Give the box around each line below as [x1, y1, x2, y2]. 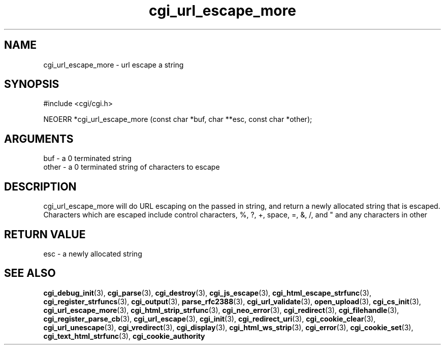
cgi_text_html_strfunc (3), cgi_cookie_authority [43, 331, 205, 340]
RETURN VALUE [4, 228, 86, 241]
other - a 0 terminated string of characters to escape [43, 163, 220, 172]
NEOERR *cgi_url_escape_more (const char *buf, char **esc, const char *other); [43, 115, 312, 124]
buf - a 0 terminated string [43, 154, 132, 163]
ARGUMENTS [4, 132, 74, 145]
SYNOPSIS [4, 78, 59, 91]
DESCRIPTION [4, 180, 77, 193]
